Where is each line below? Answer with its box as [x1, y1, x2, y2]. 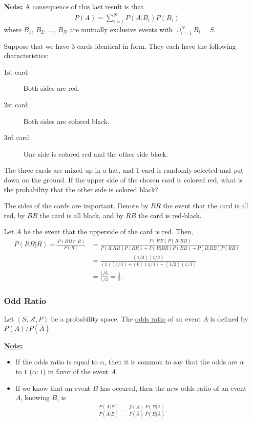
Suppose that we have [4, 40, 69, 51]
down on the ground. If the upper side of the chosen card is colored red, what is [4, 175, 243, 184]
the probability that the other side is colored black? [4, 184, 158, 194]
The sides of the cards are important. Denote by [4, 201, 148, 211]
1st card [4, 66, 28, 77]
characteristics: [4, 50, 48, 60]
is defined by [210, 314, 248, 324]
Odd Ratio [4, 294, 46, 306]
